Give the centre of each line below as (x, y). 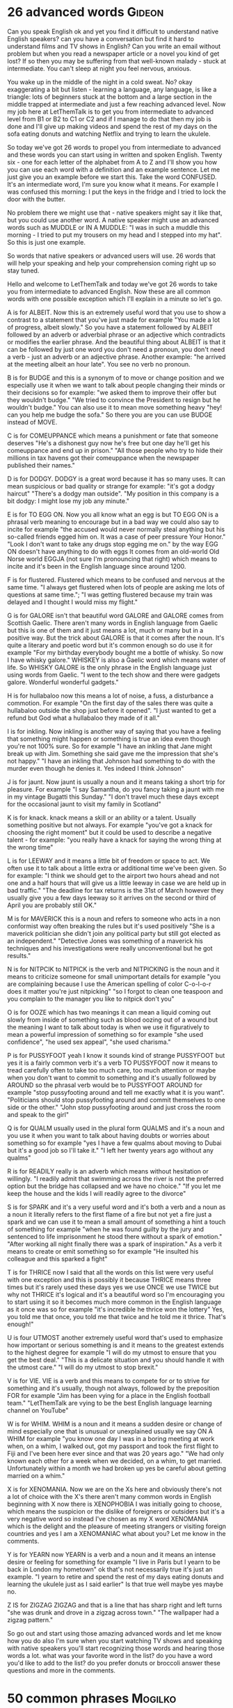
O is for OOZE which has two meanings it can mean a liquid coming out (109, 1012)
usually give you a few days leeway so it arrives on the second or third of (112, 898)
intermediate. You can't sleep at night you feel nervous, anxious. (99, 68)
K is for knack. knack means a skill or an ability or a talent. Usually (102, 817)
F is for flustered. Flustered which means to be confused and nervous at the (116, 580)
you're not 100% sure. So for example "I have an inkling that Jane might (110, 746)
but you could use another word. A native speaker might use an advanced (113, 220)
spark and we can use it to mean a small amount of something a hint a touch (116, 1222)
